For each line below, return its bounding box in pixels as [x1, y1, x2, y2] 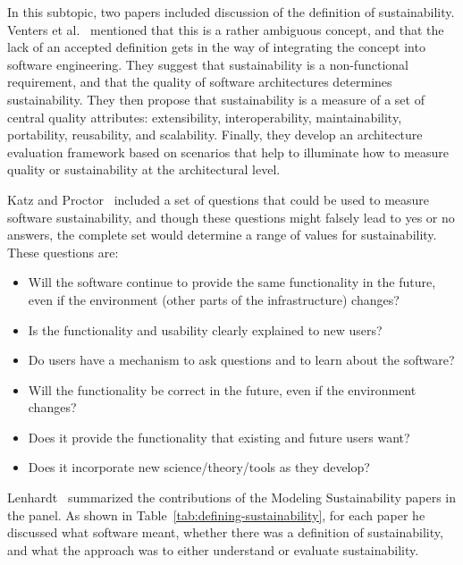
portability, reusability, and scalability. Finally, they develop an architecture [7, 125, 423, 144]
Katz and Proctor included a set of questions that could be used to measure [7, 190, 430, 208]
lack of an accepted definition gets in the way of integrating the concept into [7, 38, 425, 56]
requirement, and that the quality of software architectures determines [7, 72, 392, 91]
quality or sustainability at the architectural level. [7, 160, 281, 179]
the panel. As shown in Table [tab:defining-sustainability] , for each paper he [7, 505, 425, 524]
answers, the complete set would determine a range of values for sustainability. [7, 225, 437, 244]
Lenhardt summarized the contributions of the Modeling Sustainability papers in [7, 488, 457, 507]
